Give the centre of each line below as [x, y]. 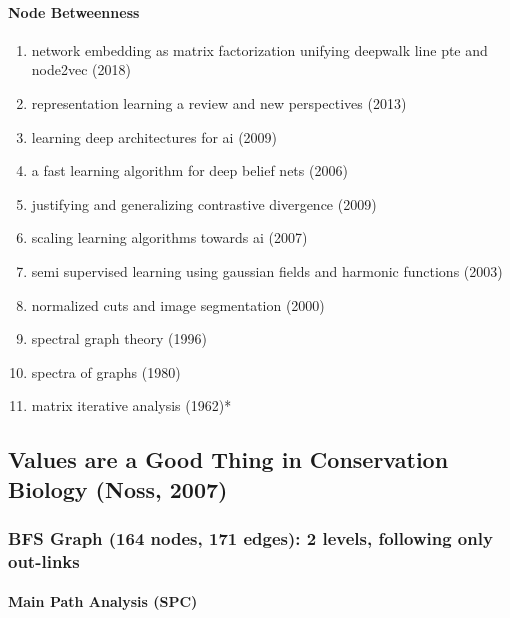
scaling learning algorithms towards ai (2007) [169, 237]
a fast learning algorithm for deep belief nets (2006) [189, 170]
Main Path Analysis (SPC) [103, 601]
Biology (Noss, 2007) [118, 488]
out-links [44, 560]
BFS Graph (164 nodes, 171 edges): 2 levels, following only [250, 538]
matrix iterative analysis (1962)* [131, 405]
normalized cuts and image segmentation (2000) [178, 304]
